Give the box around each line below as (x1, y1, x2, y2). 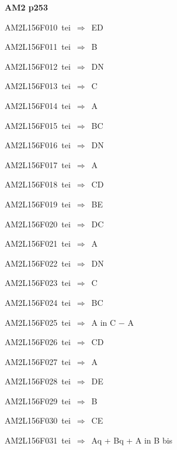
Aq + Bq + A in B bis (91, 434, 173, 446)
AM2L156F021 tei (5, 237, 71, 250)
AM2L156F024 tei (5, 296, 71, 308)
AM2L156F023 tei (5, 277, 71, 289)
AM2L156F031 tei (5, 434, 71, 446)
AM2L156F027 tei (5, 355, 71, 367)
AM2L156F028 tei (5, 375, 71, 387)
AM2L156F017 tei (5, 158, 71, 171)
